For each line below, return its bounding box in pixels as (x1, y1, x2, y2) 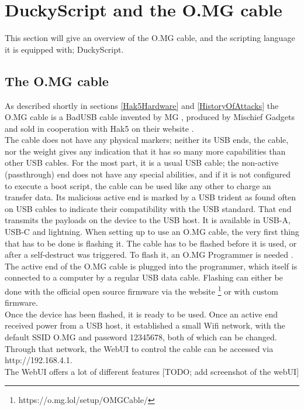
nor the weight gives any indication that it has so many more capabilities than (5, 145, 286, 157)
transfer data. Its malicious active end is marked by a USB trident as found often (5, 191, 296, 203)
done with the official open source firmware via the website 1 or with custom (5, 283, 278, 297)
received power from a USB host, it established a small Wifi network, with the (5, 319, 285, 332)
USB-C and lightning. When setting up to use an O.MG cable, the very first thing (5, 225, 299, 238)
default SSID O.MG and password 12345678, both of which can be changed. (5, 331, 277, 343)
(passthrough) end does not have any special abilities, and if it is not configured (5, 168, 291, 180)
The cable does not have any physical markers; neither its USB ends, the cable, (5, 134, 289, 146)
